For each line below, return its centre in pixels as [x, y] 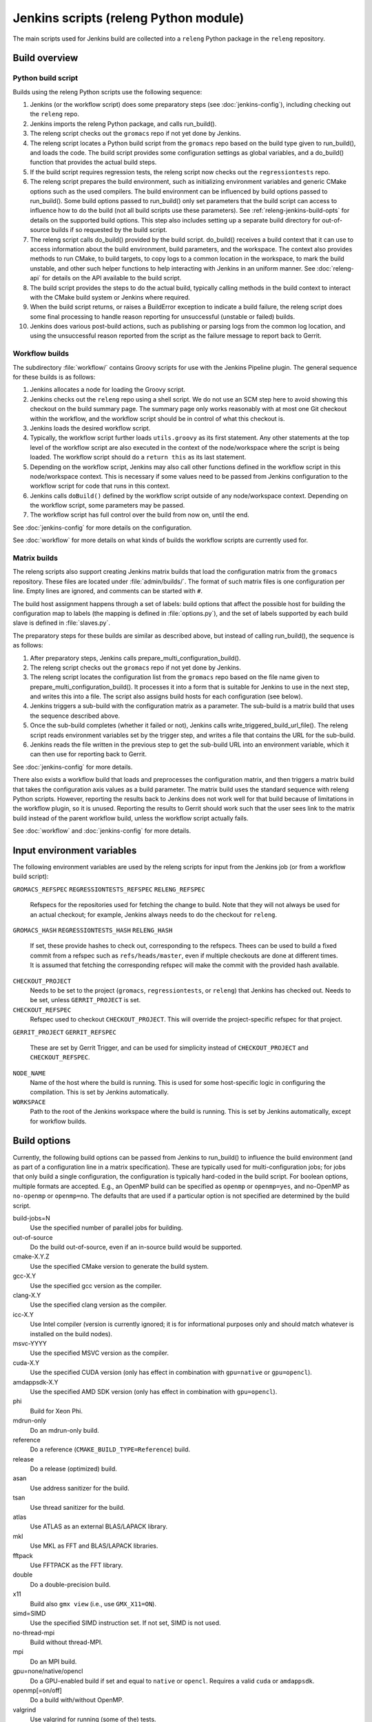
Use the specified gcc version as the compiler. [96, 1285]
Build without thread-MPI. [66, 1642]
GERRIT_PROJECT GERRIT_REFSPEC [64, 1032]
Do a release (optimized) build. [73, 1469]
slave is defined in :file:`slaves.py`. [61, 623]
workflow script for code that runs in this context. [100, 486]
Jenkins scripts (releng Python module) [128, 18]
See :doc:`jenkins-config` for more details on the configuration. [102, 528]
